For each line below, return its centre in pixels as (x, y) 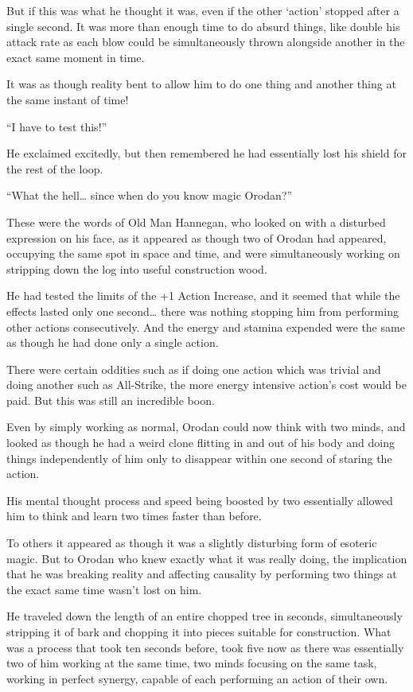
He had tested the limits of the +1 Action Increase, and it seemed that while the (203, 295)
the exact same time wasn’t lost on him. (104, 589)
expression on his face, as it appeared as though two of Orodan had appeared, (197, 237)
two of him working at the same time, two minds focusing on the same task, (192, 663)
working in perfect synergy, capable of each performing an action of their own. (197, 678)
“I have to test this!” (57, 126)
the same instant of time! (68, 99)
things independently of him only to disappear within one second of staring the (199, 458)
